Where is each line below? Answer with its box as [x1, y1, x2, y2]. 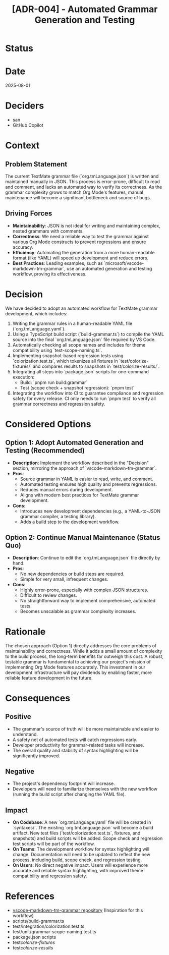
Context [5, 140, 40, 151]
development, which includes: [5, 310, 68, 316]
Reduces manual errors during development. [20, 486, 113, 492]
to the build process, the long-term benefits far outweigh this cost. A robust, [5, 653, 164, 659]
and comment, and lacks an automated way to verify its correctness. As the [5, 184, 162, 190]
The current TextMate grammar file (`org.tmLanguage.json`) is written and [5, 173, 159, 180]
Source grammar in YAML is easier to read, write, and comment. [20, 476, 153, 482]
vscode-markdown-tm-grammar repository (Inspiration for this [12, 907, 143, 914]
